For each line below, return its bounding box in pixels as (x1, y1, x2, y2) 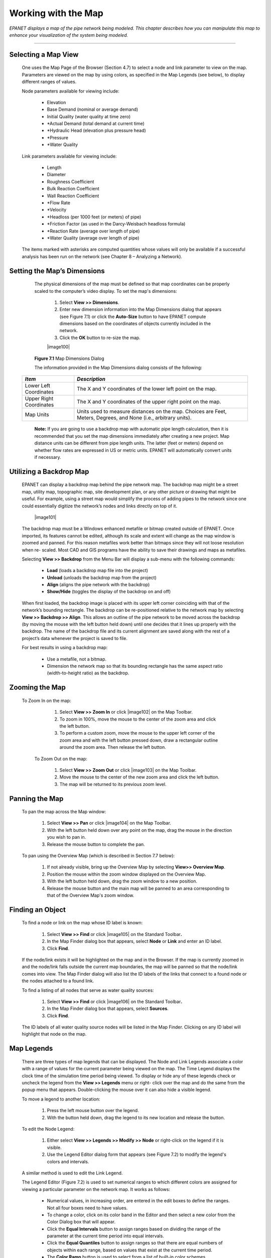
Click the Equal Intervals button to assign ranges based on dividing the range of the (47, 1226, 221, 1232)
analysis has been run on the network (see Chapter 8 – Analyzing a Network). (22, 253, 183, 259)
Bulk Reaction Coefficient (47, 186, 100, 192)
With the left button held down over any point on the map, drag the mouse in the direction (47, 827, 232, 833)
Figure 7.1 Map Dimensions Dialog (34, 355, 105, 361)
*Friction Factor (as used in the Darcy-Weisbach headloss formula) (47, 221, 186, 227)
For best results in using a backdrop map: (22, 645, 108, 651)
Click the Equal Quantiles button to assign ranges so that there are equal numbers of (47, 1240, 223, 1246)
